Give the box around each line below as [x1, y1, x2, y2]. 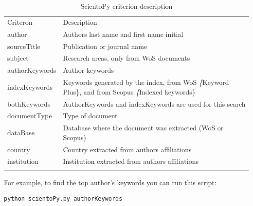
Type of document [63, 111, 118, 121]
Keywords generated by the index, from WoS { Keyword [63, 77, 229, 87]
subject [7, 53, 29, 63]
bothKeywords [7, 98, 51, 109]
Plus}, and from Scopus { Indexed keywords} [63, 86, 196, 96]
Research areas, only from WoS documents [63, 53, 190, 63]
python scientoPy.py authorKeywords [4, 195, 123, 203]
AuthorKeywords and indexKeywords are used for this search [63, 98, 246, 109]
